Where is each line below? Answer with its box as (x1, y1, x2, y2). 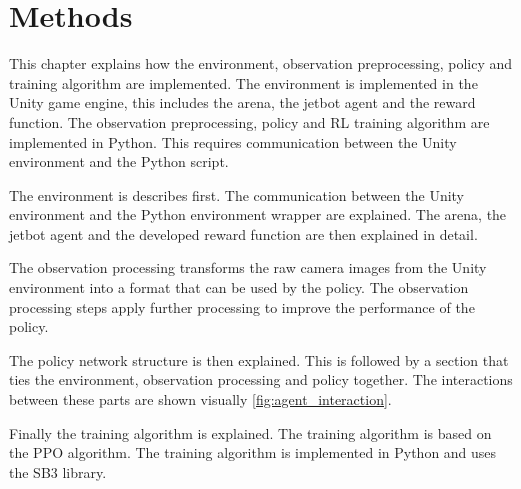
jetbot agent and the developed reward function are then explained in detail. (9, 223, 478, 244)
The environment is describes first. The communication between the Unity (9, 184, 464, 205)
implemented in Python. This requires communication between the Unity (9, 131, 457, 152)
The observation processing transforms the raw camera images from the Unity (9, 257, 487, 278)
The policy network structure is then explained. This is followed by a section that (9, 349, 509, 370)
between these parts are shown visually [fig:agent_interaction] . (9, 389, 392, 410)
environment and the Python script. (9, 151, 229, 172)
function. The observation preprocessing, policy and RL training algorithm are (9, 111, 490, 132)
